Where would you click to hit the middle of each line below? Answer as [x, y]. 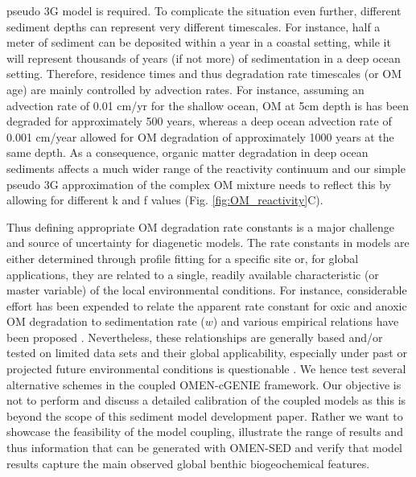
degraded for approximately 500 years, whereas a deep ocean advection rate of [199, 121]
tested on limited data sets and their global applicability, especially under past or [207, 353]
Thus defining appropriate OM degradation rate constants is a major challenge [200, 226]
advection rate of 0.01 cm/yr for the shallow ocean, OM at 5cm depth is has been [208, 105]
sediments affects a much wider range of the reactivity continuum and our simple [206, 168]
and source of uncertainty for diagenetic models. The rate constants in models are [208, 243]
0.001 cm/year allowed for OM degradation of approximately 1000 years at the [200, 136]
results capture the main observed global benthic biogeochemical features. [188, 463]
